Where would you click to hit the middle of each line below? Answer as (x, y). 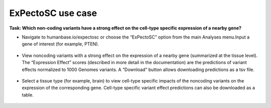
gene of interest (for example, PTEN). (60, 44)
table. (28, 94)
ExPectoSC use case (53, 13)
